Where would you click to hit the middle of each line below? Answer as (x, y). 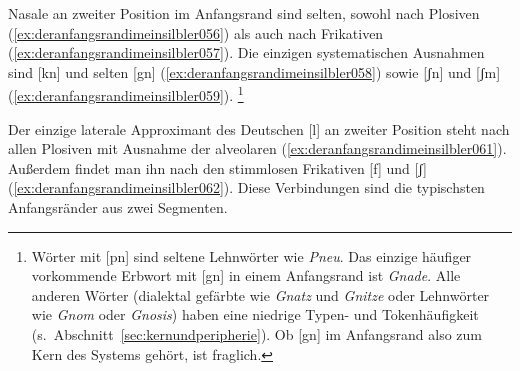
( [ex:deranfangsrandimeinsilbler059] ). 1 (126, 94)
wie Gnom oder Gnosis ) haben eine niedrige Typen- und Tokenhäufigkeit (255, 314)
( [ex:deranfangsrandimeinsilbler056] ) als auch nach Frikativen (196, 32)
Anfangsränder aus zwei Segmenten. (118, 207)
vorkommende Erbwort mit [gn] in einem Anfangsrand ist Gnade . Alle (246, 275)
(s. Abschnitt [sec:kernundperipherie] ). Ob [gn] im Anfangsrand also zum (256, 333)
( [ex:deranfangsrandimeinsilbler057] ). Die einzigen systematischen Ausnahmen (246, 52)
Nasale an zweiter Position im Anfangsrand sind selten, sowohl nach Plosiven (244, 13)
